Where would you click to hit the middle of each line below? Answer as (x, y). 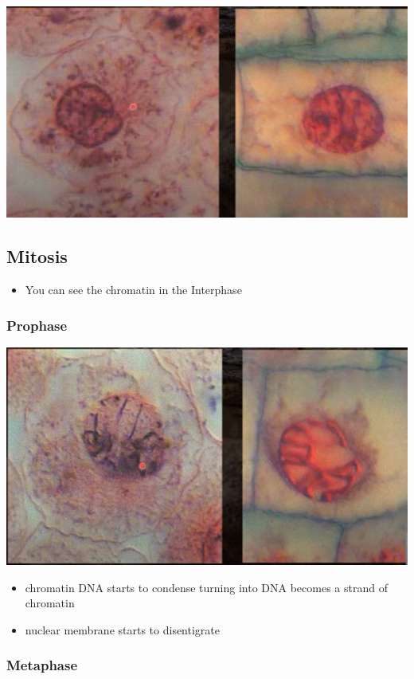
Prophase (37, 325)
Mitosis (37, 256)
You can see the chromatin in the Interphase (133, 290)
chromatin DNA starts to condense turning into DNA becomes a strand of (206, 587)
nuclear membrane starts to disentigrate (122, 629)
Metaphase (42, 665)
